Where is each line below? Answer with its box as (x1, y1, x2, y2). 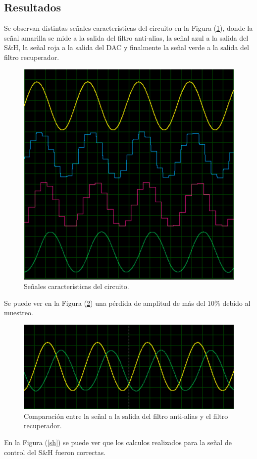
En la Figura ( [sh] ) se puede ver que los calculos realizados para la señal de (4, 437, 232, 448)
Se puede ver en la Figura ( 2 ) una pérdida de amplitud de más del (4, 297, 206, 308)
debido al (222, 297, 251, 308)
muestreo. (4, 307, 33, 318)
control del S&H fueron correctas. (4, 447, 106, 457)
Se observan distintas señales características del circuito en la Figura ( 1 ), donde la (4, 23, 253, 33)
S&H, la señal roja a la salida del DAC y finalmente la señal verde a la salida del (4, 42, 249, 53)
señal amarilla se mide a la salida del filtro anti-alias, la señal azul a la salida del (4, 32, 249, 43)
